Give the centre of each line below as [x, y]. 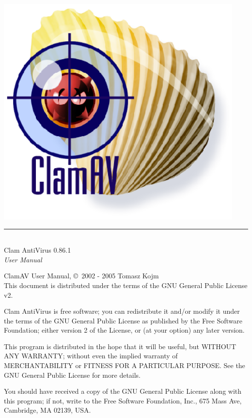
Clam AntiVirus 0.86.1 [38, 250]
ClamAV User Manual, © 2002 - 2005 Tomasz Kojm [81, 276]
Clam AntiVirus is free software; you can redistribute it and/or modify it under [122, 311]
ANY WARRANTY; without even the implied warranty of [91, 356]
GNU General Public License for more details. [72, 375]
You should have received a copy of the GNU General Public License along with [123, 391]
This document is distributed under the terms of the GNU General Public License [126, 285]
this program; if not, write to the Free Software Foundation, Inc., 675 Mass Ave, [123, 400]
